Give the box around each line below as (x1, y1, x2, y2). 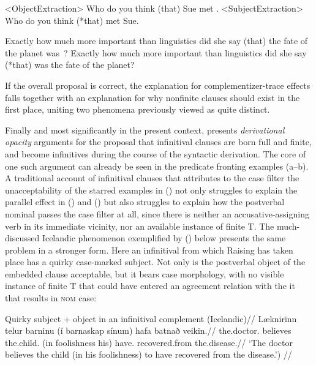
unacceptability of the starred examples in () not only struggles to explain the (5, 183, 298, 196)
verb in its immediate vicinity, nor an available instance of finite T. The (5, 219, 274, 232)
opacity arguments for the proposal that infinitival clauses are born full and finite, (5, 135, 312, 148)
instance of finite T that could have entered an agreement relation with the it (5, 279, 295, 292)
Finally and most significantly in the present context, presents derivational (5, 123, 285, 136)
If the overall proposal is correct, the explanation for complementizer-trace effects (5, 78, 310, 91)
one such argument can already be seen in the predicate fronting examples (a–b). (5, 159, 309, 172)
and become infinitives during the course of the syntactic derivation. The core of (5, 147, 306, 160)
